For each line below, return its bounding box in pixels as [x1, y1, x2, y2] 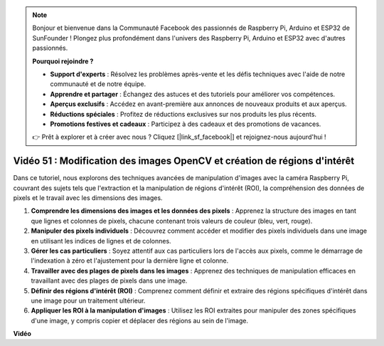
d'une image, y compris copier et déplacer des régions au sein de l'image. [31, 316, 249, 325]
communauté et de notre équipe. [50, 80, 146, 88]
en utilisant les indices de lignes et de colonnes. [31, 236, 171, 245]
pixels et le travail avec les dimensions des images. [13, 193, 163, 202]
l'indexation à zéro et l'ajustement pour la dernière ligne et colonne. [31, 256, 229, 265]
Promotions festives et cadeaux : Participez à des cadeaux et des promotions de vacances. [50, 120, 321, 128]
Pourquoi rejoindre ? [32, 57, 94, 65]
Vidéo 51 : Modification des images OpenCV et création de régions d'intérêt [13, 155, 355, 167]
